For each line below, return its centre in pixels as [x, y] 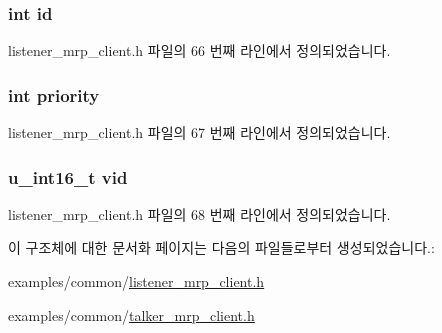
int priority [54, 94]
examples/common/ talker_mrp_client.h [131, 314]
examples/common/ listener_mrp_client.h [136, 281]
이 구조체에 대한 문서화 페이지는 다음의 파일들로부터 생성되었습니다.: [221, 247]
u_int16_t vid [68, 176]
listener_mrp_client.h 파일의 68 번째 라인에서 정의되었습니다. [199, 213]
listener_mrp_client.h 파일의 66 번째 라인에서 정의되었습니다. [199, 50]
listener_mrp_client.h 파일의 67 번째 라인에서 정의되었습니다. [199, 132]
